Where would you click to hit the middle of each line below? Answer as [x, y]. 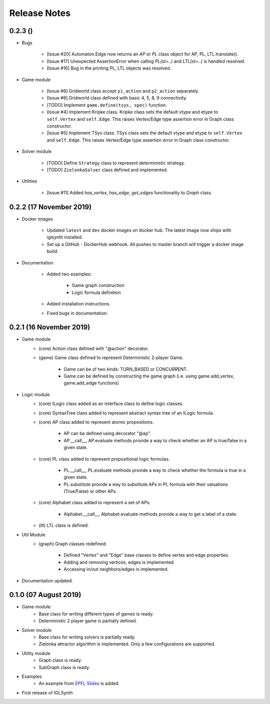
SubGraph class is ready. [64, 667]
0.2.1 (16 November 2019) [50, 327]
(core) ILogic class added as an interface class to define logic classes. [111, 404]
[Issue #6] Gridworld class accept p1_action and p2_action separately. [123, 91]
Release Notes [40, 13]
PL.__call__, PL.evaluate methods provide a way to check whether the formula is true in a [155, 470]
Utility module [36, 653]
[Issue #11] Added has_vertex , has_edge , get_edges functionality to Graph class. [129, 192]
